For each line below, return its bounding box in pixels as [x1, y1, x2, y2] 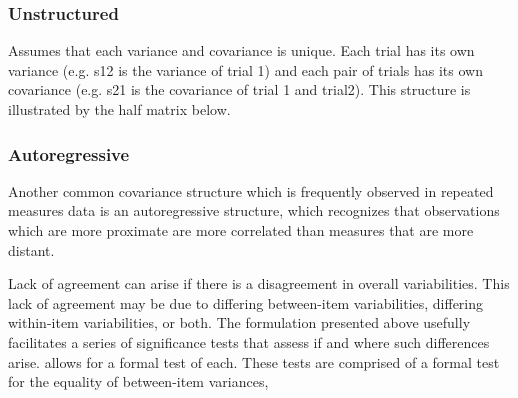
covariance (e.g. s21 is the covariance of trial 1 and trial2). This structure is [8, 79, 471, 100]
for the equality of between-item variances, [8, 371, 269, 392]
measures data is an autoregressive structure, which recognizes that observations [8, 200, 500, 221]
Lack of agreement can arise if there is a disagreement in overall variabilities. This [8, 273, 510, 294]
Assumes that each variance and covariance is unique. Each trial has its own [8, 40, 475, 61]
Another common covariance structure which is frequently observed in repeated [8, 180, 494, 201]
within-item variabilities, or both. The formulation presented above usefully [8, 312, 471, 333]
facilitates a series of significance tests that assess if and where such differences [8, 331, 490, 352]
